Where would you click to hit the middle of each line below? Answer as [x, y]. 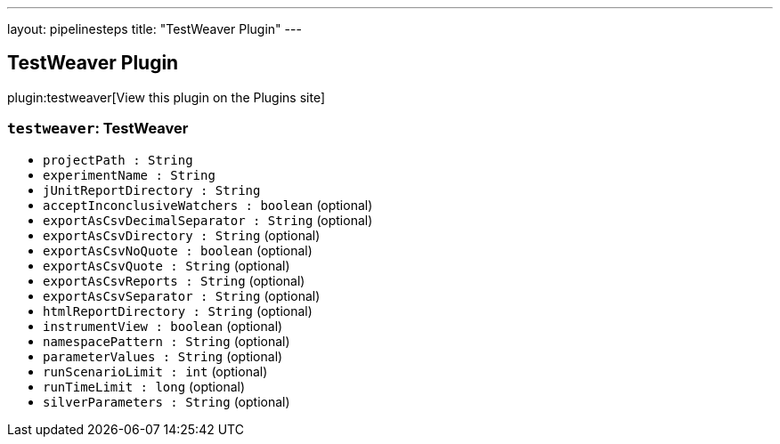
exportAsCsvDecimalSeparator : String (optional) [208, 220]
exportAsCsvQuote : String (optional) [167, 265]
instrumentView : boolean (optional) [163, 326]
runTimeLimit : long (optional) [144, 386]
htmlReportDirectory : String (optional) [178, 311]
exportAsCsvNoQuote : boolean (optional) [178, 250]
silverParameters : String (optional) [167, 401]
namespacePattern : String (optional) [167, 341]
